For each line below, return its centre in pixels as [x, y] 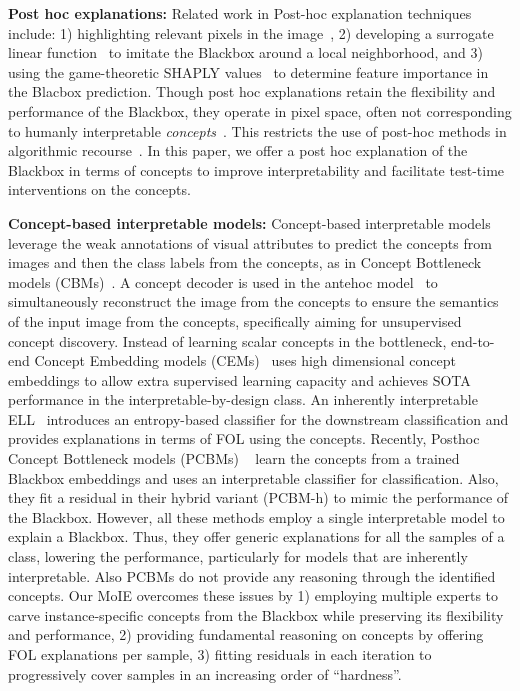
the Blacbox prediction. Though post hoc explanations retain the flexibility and [252, 91]
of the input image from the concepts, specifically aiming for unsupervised [235, 320]
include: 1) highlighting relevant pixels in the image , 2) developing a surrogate [251, 32]
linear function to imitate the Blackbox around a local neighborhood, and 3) [245, 52]
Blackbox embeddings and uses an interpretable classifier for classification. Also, [253, 477]
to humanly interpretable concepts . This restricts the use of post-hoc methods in [257, 130]
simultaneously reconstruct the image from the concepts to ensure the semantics [253, 301]
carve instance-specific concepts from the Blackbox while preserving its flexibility [256, 614]
